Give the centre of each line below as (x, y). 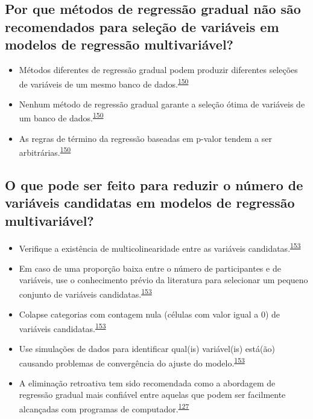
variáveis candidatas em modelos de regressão (150, 203)
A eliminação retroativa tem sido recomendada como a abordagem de (147, 382)
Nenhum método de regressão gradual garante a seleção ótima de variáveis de (162, 104)
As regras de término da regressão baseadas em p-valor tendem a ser (145, 138)
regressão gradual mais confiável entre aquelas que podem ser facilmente (152, 395)
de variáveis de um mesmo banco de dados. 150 (104, 83)
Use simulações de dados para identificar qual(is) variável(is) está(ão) (147, 349)
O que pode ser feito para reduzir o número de (154, 184)
